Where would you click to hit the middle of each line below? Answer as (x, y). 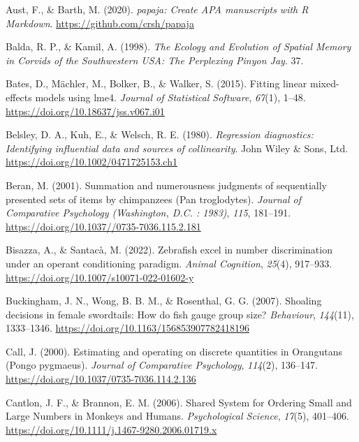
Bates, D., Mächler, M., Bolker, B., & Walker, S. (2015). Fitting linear (156, 83)
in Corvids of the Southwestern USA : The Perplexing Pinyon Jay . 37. (155, 60)
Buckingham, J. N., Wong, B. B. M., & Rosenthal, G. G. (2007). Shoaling (164, 301)
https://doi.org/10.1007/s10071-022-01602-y (100, 277)
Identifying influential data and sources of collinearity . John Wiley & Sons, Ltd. (177, 148)
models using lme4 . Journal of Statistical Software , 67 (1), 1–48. (170, 97)
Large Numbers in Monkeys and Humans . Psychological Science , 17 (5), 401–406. (177, 416)
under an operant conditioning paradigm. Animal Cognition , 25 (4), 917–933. (169, 263)
